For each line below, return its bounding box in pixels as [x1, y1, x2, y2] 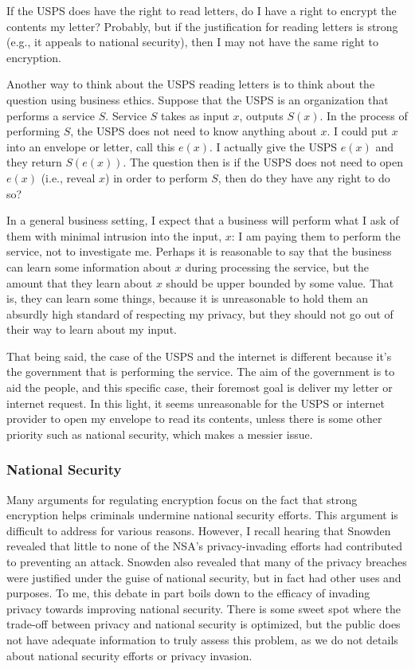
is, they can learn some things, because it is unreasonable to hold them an [6, 290, 368, 307]
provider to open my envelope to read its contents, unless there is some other [6, 410, 382, 427]
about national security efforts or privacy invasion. [6, 647, 253, 663]
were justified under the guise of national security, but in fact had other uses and [6, 569, 401, 585]
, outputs [239, 107, 284, 123]
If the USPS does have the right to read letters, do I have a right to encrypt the [6, 2, 397, 18]
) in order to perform [105, 169, 208, 186]
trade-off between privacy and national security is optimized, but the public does [6, 616, 401, 632]
